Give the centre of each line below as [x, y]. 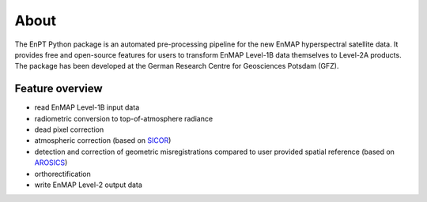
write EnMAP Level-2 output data [88, 185]
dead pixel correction [69, 129]
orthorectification [62, 174]
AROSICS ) [51, 163]
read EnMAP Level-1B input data [87, 107]
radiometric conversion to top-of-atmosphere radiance [124, 118]
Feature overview [59, 89]
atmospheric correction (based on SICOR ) [103, 140]
